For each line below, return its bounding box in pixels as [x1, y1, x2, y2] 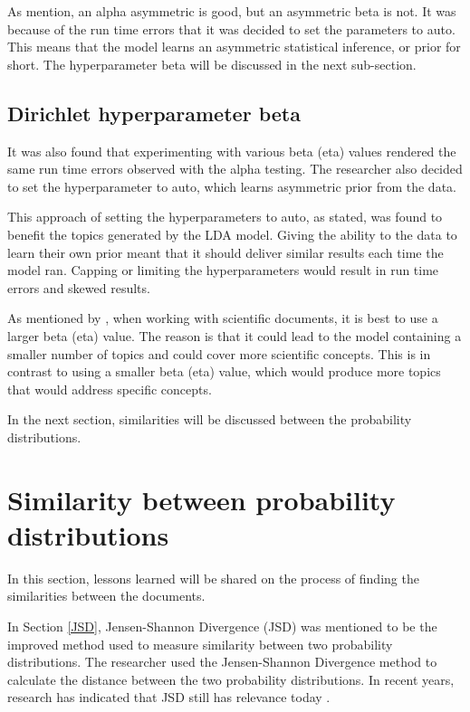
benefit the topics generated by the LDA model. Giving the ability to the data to [7, 224, 457, 243]
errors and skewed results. [7, 278, 150, 297]
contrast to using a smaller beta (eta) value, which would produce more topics [7, 362, 441, 381]
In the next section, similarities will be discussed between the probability [7, 410, 412, 429]
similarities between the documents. [7, 586, 206, 605]
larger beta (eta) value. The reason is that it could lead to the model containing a [7, 326, 462, 345]
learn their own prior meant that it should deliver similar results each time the [7, 242, 444, 261]
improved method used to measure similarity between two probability [7, 634, 393, 653]
